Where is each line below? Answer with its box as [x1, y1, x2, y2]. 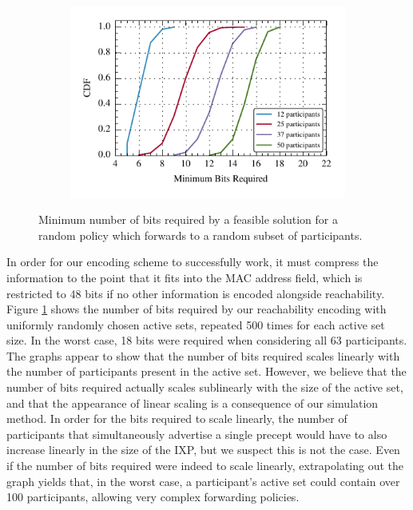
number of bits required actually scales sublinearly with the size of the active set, [6, 379, 403, 396]
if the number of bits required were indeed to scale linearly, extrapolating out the [6, 457, 404, 474]
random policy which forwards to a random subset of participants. [38, 226, 363, 243]
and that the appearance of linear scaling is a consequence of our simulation [6, 394, 379, 411]
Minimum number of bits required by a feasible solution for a [38, 211, 338, 228]
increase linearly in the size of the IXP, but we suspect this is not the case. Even [6, 441, 400, 458]
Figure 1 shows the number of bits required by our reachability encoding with [6, 301, 387, 317]
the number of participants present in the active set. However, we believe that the [6, 363, 407, 380]
